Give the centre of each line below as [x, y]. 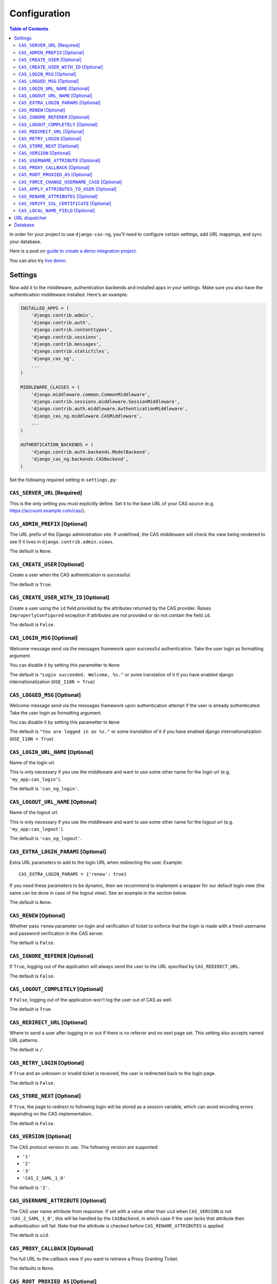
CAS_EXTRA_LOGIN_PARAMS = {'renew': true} [73, 874]
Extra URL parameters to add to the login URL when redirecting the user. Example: [96, 862]
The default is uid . [29, 1235]
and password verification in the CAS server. [57, 933]
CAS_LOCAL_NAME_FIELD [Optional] [57, 211]
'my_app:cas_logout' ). [37, 829]
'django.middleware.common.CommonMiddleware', [91, 394]
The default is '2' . [29, 1187]
